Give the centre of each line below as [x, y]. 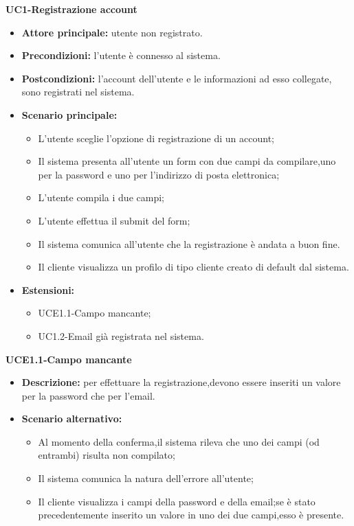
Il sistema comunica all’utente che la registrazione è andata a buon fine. [189, 243]
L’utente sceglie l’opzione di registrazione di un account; [156, 138]
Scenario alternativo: [72, 419]
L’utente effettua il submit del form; [114, 220]
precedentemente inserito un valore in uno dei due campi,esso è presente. [191, 515]
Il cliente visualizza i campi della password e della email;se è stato [177, 501]
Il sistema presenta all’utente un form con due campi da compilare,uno [187, 161]
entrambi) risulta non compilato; [107, 455]
